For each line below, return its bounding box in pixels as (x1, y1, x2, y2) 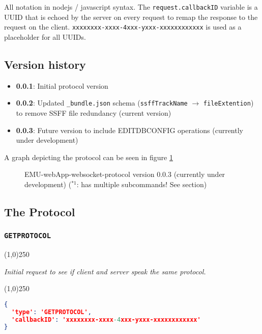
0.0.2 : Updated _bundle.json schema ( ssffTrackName (16, 97, 188, 108)
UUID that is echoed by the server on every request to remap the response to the (4, 11, 258, 22)
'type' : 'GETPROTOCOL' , (11, 308, 92, 316)
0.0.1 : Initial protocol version (16, 80, 108, 91)
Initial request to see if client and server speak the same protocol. (4, 266, 206, 276)
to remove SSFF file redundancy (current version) (16, 107, 171, 118)
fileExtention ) (203, 97, 254, 108)
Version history (4, 56, 86, 72)
